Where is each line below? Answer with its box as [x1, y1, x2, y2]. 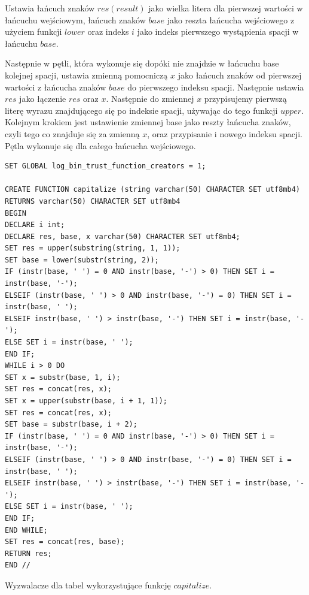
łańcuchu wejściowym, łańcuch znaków [5, 13, 146, 26]
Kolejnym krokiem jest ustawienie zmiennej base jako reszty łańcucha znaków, [5, 116, 291, 128]
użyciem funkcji [5, 25, 62, 38]
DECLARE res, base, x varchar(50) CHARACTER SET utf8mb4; [5, 232, 240, 241]
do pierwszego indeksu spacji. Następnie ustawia [127, 80, 304, 93]
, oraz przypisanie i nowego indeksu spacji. [147, 127, 302, 140]
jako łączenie [19, 92, 66, 105]
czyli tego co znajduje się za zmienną [5, 127, 140, 140]
